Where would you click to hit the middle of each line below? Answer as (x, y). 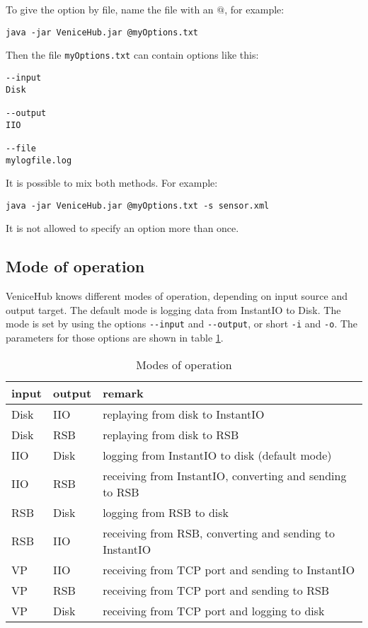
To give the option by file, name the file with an (110, 9)
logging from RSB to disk (166, 512)
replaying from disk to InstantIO (184, 414)
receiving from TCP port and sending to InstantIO (229, 569)
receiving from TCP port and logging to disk (214, 610)
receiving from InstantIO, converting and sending (225, 475)
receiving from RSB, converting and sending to (219, 533)
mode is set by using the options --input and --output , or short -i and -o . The (182, 324)
